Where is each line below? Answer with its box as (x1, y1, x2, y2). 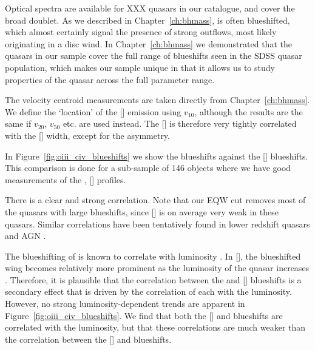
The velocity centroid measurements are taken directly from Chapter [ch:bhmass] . (5, 93, 310, 106)
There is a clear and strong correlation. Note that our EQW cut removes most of (5, 194, 306, 206)
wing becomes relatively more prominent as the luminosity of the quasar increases (5, 261, 310, 274)
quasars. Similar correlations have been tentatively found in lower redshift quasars (5, 217, 310, 230)
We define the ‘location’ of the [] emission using (5, 105, 181, 118)
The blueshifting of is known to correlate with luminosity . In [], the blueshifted (5, 249, 301, 262)
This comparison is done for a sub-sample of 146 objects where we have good (5, 161, 291, 174)
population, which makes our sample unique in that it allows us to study (5, 61, 275, 73)
